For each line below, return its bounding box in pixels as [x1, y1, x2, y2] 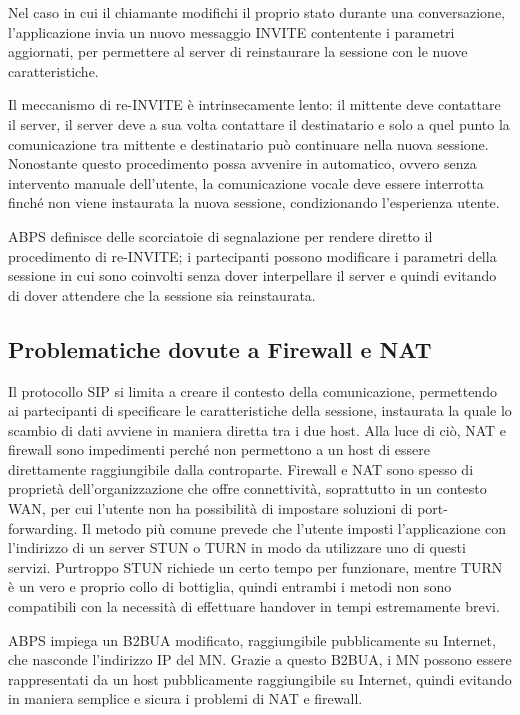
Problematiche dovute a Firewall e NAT [8, 333, 432, 364]
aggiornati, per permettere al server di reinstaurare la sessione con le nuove [8, 41, 468, 62]
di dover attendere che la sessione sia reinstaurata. [8, 284, 316, 305]
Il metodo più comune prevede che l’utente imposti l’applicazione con [81, 517, 506, 538]
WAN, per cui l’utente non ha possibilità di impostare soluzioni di [8, 498, 413, 519]
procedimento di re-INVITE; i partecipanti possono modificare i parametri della [8, 245, 497, 266]
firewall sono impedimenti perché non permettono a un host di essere [8, 439, 431, 460]
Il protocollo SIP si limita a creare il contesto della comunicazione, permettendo [8, 380, 497, 401]
